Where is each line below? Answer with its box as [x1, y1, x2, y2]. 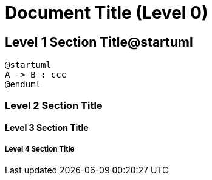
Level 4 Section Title [5, 144, 75, 153]
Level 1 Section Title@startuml [5, 34, 193, 50]
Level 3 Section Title [5, 122, 89, 133]
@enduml [5, 79, 41, 90]
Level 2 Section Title [5, 99, 103, 112]
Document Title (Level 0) [5, 2, 208, 23]
